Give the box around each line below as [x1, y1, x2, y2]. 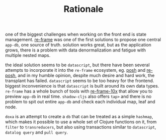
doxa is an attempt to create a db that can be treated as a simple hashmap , [5, 114, 153, 120]
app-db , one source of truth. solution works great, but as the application [5, 42, 152, 48]
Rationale [64, 3, 103, 15]
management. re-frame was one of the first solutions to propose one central [5, 37, 162, 43]
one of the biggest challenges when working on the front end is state [5, 31, 147, 38]
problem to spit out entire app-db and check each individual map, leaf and [5, 99, 156, 105]
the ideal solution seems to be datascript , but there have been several [5, 62, 150, 68]
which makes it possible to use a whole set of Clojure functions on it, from [5, 119, 157, 125]
